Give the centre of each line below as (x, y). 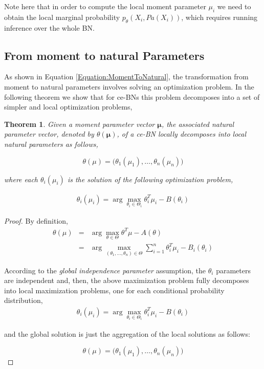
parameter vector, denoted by (49, 134)
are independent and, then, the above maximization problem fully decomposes (127, 280)
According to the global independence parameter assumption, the (105, 270)
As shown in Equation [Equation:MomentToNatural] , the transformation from (126, 77)
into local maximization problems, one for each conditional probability (114, 290)
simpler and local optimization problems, (68, 107)
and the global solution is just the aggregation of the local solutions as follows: (127, 333)
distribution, (24, 300)
